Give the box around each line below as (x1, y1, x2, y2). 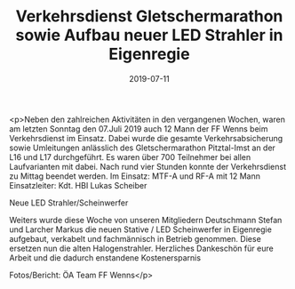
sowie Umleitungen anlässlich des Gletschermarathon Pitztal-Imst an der (9, 142, 275, 153)
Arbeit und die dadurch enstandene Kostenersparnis (9, 252, 202, 263)
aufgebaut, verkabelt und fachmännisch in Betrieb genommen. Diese (9, 233, 262, 244)
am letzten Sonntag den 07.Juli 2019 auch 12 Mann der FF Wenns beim (9, 123, 268, 134)
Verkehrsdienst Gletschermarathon (15, 6, 283, 27)
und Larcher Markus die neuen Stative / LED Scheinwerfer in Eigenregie (9, 224, 273, 235)
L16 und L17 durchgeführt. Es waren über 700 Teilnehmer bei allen (9, 151, 251, 162)
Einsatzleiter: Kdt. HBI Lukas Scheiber (9, 180, 147, 190)
